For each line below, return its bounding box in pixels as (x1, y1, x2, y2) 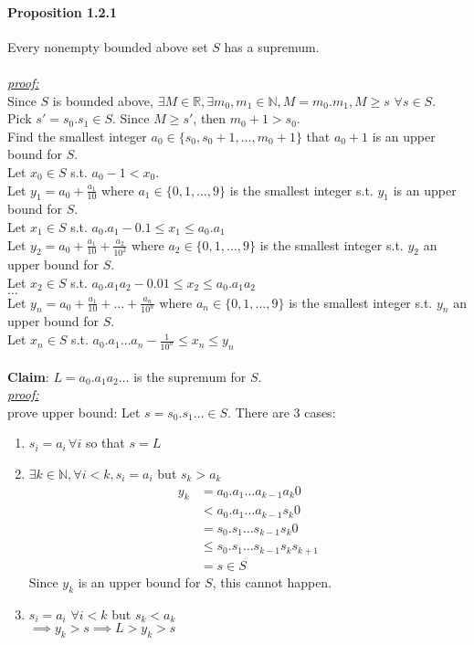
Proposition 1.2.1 (7, 2, 118, 21)
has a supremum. (224, 37, 320, 56)
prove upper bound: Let (7, 402, 141, 421)
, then (193, 109, 226, 128)
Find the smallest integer (7, 126, 147, 145)
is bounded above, (52, 90, 153, 110)
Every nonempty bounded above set (7, 37, 208, 56)
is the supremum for (133, 366, 247, 386)
